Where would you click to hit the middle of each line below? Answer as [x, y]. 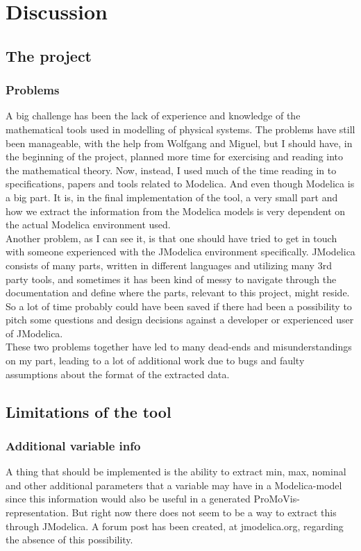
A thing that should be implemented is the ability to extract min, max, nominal [176, 472]
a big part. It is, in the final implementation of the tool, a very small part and [172, 197]
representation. [37, 512]
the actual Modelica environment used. [88, 224]
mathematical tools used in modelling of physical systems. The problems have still [180, 129]
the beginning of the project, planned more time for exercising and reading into [175, 156]
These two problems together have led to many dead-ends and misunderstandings [179, 347]
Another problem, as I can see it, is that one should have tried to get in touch [171, 238]
